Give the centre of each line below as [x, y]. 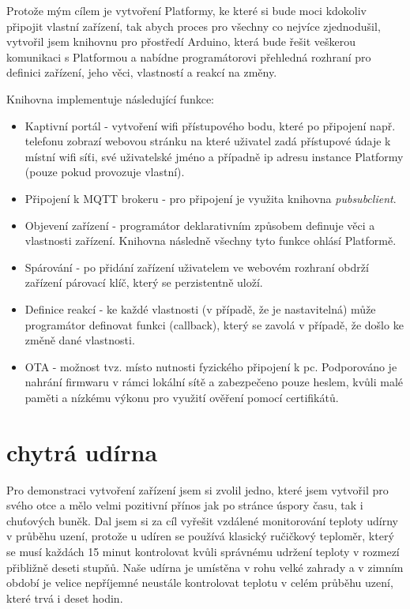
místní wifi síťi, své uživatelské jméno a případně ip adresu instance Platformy [214, 156]
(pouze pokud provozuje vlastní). [105, 172]
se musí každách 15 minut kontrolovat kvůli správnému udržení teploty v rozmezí [203, 551]
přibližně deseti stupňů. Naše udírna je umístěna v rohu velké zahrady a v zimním [205, 567]
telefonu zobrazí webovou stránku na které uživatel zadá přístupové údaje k [208, 141]
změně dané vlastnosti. [80, 340]
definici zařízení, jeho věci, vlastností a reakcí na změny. [142, 72]
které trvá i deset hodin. [65, 598]
